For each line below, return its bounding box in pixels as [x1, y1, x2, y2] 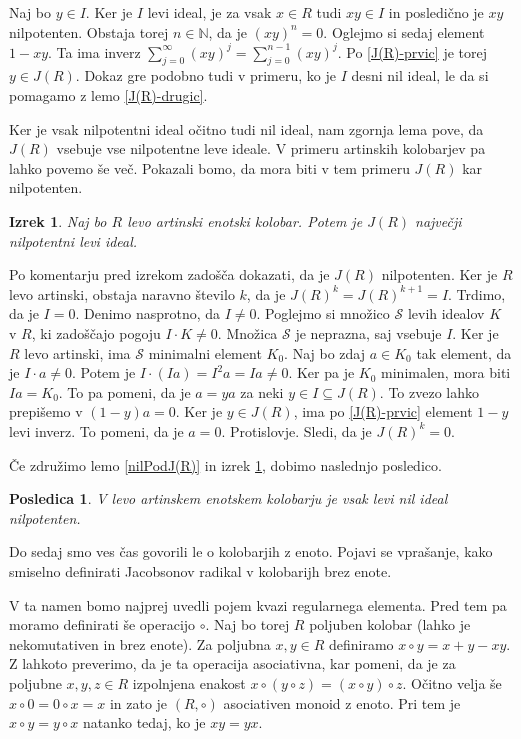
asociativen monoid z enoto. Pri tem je [223, 692, 461, 713]
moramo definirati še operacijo [9, 614, 196, 635]
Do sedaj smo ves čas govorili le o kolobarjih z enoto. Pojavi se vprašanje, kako [9, 541, 493, 562]
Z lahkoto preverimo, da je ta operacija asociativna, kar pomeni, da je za [9, 653, 456, 674]
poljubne [9, 672, 62, 693]
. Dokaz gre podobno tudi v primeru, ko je [75, 65, 336, 86]
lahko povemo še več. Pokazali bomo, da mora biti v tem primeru [9, 157, 410, 178]
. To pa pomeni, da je [58, 381, 191, 402]
